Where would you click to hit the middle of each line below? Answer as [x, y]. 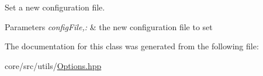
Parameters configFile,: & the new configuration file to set [109, 26]
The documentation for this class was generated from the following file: [132, 46]
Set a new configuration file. [55, 7]
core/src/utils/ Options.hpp [53, 65]
